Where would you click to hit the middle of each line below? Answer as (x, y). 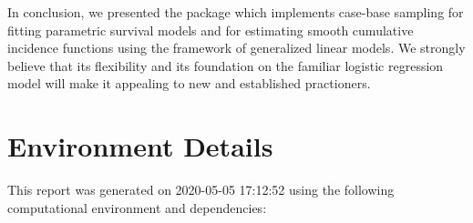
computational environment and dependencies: (137, 207)
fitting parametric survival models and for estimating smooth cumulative (211, 30)
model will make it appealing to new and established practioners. (189, 83)
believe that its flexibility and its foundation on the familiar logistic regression (226, 65)
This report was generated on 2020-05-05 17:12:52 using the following (201, 190)
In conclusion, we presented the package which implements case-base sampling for (236, 12)
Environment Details (140, 146)
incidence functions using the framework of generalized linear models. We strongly (236, 48)
